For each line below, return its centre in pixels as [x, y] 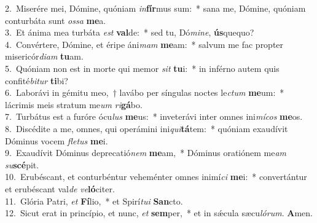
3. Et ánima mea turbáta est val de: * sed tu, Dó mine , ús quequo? [130, 32]
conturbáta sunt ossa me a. [56, 20]
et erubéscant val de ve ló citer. [60, 188]
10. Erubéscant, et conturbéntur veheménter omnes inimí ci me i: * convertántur [156, 177]
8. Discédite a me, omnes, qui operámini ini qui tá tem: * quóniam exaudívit [147, 128]
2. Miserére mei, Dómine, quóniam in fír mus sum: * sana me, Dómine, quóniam [155, 8]
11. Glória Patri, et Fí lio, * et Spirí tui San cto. [94, 201]
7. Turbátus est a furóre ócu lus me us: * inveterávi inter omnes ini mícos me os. [154, 116]
